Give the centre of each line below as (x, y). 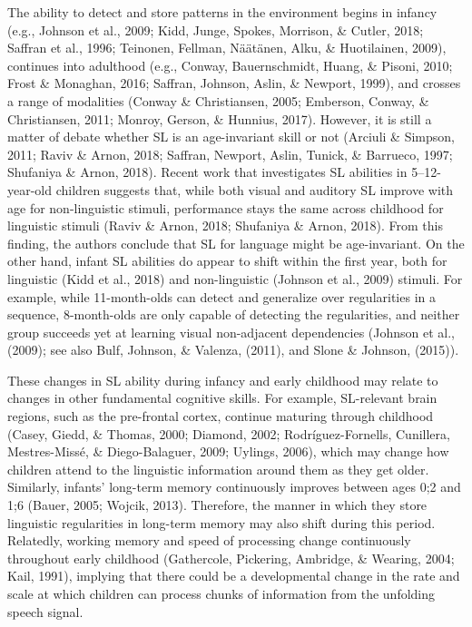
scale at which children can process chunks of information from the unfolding (221, 593)
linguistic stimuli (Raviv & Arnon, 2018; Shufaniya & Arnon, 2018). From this (225, 225)
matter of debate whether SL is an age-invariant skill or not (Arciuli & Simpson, (231, 137)
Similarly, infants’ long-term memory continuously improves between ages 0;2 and (234, 487)
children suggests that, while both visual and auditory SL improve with (255, 189)
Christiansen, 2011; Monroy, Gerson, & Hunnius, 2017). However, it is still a (220, 118)
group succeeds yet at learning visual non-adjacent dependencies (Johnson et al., (231, 332)
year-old (30, 189)
